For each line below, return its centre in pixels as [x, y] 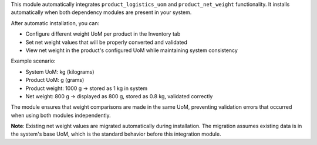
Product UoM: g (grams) [55, 80]
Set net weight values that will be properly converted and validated [107, 42]
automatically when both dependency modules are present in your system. [101, 12]
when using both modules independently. [61, 115]
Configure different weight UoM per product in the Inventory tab [103, 34]
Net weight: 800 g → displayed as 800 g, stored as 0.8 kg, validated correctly [119, 96]
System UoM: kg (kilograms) [60, 72]
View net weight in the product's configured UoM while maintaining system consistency [131, 50]
